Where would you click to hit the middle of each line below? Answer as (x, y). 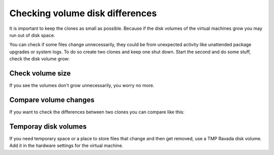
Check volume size (40, 73)
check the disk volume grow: (40, 59)
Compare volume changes (52, 100)
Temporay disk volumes (48, 126)
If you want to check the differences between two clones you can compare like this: (97, 112)
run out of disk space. (32, 35)
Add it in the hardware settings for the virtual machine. (66, 146)
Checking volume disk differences (83, 13)
